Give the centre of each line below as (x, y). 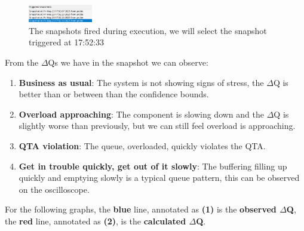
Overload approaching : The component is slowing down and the (141, 114)
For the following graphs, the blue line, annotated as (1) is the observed (141, 209)
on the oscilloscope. (54, 189)
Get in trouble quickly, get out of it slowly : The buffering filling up (153, 166)
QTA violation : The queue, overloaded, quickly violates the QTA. (142, 145)
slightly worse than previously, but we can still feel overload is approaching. (157, 126)
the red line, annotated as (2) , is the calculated (96, 221)
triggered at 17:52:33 (67, 42)
